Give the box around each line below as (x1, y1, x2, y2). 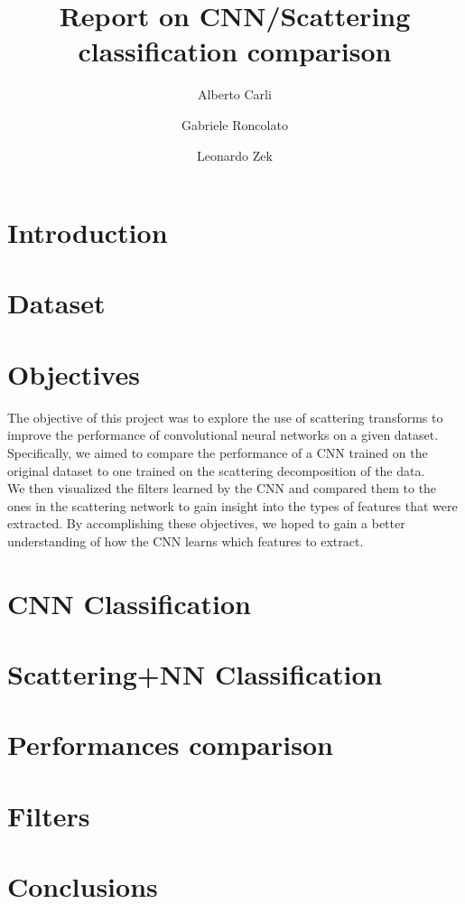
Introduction (7, 214, 168, 251)
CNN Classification (7, 584, 251, 621)
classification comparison (78, 33, 392, 70)
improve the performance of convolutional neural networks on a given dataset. (7, 425, 439, 444)
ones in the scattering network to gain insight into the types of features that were (7, 496, 458, 515)
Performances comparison (7, 726, 333, 763)
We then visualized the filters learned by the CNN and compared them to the (7, 479, 437, 498)
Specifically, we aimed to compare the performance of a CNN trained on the (7, 443, 428, 461)
